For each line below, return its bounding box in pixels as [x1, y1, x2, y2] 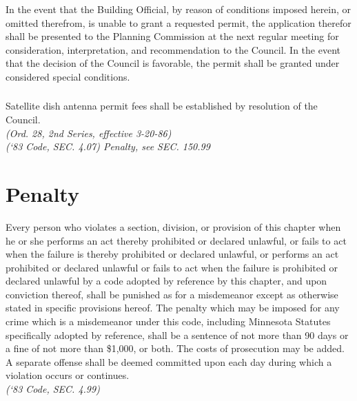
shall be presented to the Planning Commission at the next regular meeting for [6, 29, 339, 43]
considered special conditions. [6, 69, 130, 83]
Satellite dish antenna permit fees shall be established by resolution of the [6, 99, 318, 113]
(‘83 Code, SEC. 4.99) [6, 382, 100, 396]
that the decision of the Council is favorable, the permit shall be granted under [6, 56, 340, 70]
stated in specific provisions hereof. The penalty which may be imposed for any [6, 300, 340, 315]
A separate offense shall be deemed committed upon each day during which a [6, 354, 332, 369]
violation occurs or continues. [6, 368, 130, 382]
